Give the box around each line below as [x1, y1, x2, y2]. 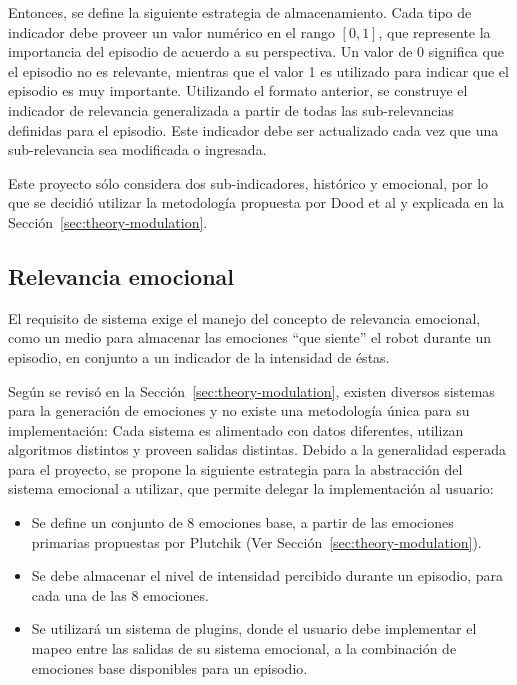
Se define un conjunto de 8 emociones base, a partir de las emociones [31, 512, 454, 533]
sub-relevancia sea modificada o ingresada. [8, 139, 267, 160]
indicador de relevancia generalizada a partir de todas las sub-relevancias [8, 99, 454, 120]
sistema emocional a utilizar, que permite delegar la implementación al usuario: [8, 478, 494, 499]
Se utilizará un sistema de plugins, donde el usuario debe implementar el [31, 618, 477, 639]
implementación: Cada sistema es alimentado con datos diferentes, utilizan [8, 419, 464, 440]
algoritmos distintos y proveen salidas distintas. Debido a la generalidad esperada [8, 439, 506, 460]
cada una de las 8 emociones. [31, 584, 209, 605]
